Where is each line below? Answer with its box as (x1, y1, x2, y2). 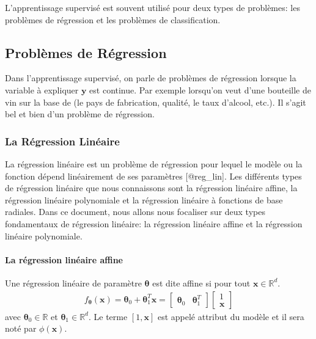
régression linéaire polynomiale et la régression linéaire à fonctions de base (5, 193, 283, 206)
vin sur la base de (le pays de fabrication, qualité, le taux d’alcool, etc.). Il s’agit (5, 95, 306, 108)
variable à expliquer (5, 83, 79, 96)
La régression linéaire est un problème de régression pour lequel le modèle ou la (5, 157, 303, 170)
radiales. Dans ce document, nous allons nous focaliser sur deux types (5, 205, 265, 218)
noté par (5, 322, 37, 335)
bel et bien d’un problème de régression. (5, 108, 155, 120)
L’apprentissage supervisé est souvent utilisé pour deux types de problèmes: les (5, 1, 300, 13)
